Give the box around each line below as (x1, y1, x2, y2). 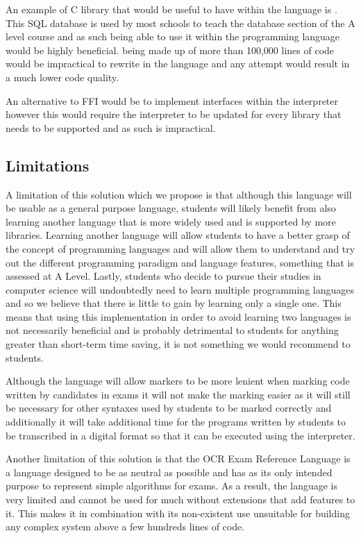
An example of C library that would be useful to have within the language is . (6, 2, 337, 16)
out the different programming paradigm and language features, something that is (6, 255, 354, 269)
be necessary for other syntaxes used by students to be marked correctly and (6, 401, 332, 415)
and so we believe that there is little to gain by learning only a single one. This (6, 296, 342, 310)
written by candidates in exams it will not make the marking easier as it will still (6, 387, 351, 401)
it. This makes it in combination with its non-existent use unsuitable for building (6, 505, 350, 520)
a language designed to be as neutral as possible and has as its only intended (6, 464, 333, 479)
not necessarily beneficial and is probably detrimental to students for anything (6, 323, 339, 337)
